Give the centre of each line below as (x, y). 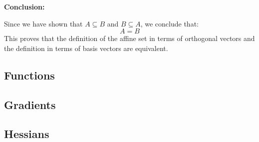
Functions (29, 75)
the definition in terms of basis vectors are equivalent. (86, 48)
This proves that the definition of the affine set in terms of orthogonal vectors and (129, 38)
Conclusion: (24, 6)
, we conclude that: (169, 23)
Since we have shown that (43, 23)
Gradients (30, 104)
